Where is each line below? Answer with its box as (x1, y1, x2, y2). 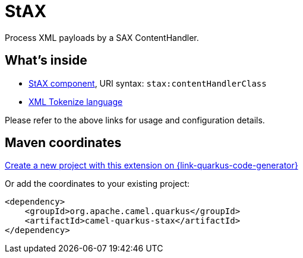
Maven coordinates (5, 135, 122, 151)
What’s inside (5, 53, 87, 68)
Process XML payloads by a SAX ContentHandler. (5, 32, 199, 43)
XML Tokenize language (29, 96, 123, 107)
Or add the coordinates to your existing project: (5, 179, 190, 189)
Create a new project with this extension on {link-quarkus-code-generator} (5, 160, 298, 171)
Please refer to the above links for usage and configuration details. (5, 114, 265, 125)
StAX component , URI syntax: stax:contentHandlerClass (29, 78, 267, 88)
